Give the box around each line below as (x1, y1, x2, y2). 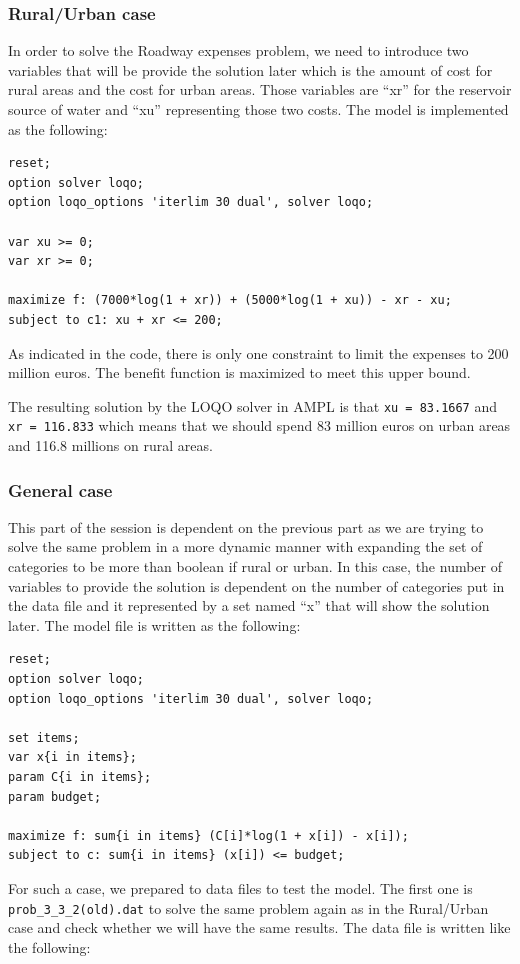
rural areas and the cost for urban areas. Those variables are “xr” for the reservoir (8, 79, 512, 100)
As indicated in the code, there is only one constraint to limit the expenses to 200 (8, 342, 509, 363)
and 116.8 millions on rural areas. (8, 435, 213, 456)
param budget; (8, 789, 102, 804)
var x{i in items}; (8, 750, 137, 765)
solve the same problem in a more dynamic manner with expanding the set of (8, 536, 483, 557)
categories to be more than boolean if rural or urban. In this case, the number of (8, 556, 503, 577)
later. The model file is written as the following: (8, 614, 301, 635)
